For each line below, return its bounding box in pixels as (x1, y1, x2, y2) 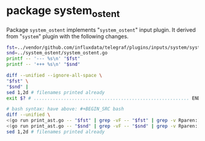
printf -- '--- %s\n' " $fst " (6, 56, 81, 62)
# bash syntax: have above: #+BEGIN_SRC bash (6, 106, 124, 112)
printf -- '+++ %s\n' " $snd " (6, 62, 81, 68)
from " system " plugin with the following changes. (6, 32, 129, 40)
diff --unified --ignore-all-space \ (6, 73, 103, 79)
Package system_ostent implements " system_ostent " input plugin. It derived (6, 26, 196, 34)
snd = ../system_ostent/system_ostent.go (6, 50, 108, 56)
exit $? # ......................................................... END (6, 95, 201, 101)
